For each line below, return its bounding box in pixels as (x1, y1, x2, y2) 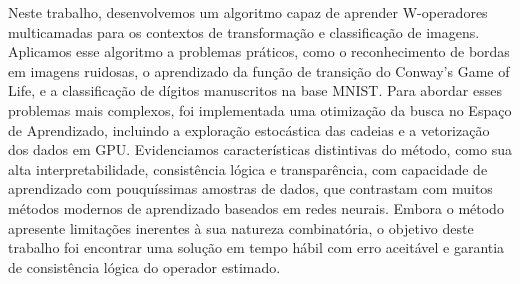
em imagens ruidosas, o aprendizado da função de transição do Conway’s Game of (8, 60, 510, 81)
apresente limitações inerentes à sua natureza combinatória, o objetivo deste (8, 217, 474, 238)
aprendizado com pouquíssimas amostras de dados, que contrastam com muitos (8, 178, 493, 199)
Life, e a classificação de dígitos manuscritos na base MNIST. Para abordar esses (8, 80, 502, 101)
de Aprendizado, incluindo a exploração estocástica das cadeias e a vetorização (8, 119, 490, 140)
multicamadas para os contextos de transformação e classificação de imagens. (8, 21, 480, 42)
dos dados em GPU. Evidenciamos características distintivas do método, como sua (8, 139, 512, 160)
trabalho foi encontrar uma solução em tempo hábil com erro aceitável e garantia (8, 237, 505, 258)
